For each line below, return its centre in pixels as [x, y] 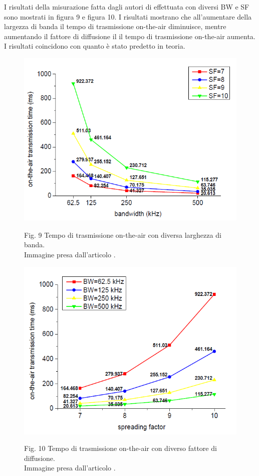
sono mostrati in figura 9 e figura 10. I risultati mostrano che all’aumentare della [128, 16]
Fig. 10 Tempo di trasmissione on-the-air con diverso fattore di [120, 448]
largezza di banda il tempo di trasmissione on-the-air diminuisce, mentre [115, 26]
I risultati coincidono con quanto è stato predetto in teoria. [95, 46]
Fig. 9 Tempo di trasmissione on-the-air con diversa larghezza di [123, 234]
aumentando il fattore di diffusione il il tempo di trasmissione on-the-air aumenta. [130, 36]
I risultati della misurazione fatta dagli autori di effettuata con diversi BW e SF [127, 7]
